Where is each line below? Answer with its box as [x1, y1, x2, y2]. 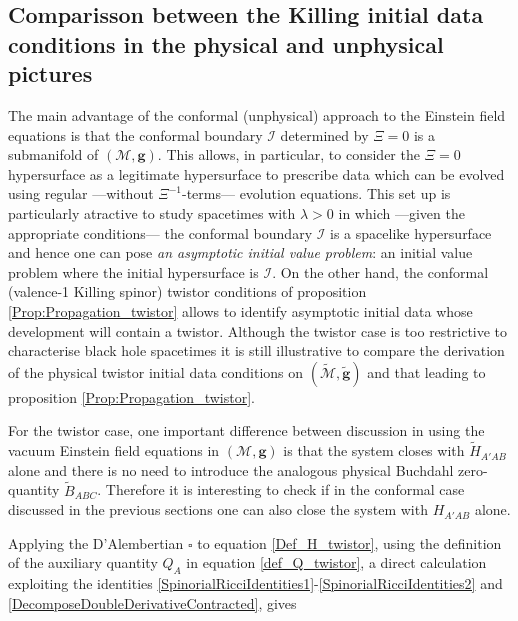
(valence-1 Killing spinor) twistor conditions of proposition [8, 281, 367, 302]
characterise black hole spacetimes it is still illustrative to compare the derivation [8, 340, 505, 361]
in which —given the [338, 202, 465, 223]
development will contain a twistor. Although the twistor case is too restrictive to [8, 320, 508, 341]
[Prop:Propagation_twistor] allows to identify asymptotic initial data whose [8, 300, 473, 321]
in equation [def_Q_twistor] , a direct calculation [186, 552, 487, 573]
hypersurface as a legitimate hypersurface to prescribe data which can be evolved [8, 163, 505, 184]
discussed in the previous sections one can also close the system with [8, 499, 428, 520]
